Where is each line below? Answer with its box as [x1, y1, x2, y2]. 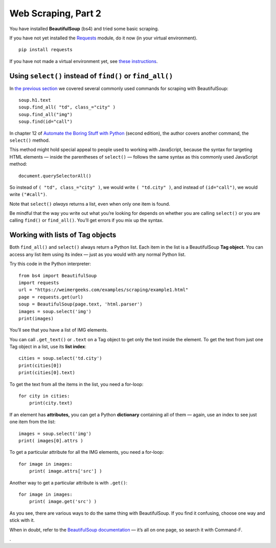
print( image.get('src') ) [29, 499, 97, 505]
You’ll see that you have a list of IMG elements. [9, 327, 108, 333]
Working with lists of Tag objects [9, 231, 117, 239]
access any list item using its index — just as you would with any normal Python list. [9, 251, 186, 257]
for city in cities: [18, 393, 70, 399]
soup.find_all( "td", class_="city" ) [18, 104, 116, 110]
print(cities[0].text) [18, 370, 76, 376]
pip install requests [18, 47, 73, 53]
